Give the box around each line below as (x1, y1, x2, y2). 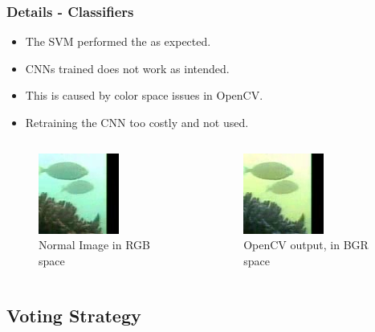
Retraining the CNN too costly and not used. (25, 114, 249, 130)
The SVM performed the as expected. (25, 33, 211, 50)
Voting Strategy (6, 302, 141, 327)
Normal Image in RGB (39, 236, 150, 253)
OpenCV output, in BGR (243, 236, 369, 253)
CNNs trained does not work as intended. (25, 59, 230, 76)
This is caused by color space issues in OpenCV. (25, 87, 263, 104)
